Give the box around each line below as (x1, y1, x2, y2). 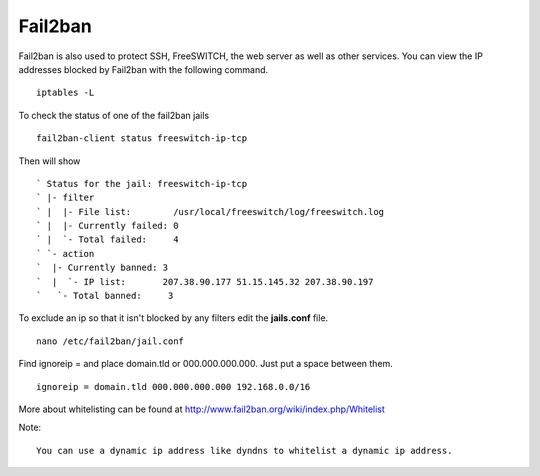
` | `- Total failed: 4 (36, 234, 179, 245)
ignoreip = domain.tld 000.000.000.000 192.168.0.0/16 (36, 381, 311, 392)
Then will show (18, 155, 81, 167)
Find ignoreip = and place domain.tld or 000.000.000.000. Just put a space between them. (18, 358, 394, 370)
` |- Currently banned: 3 (36, 262, 169, 274)
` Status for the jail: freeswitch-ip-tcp (36, 178, 248, 189)
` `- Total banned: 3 (36, 290, 174, 302)
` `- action (36, 248, 95, 259)
